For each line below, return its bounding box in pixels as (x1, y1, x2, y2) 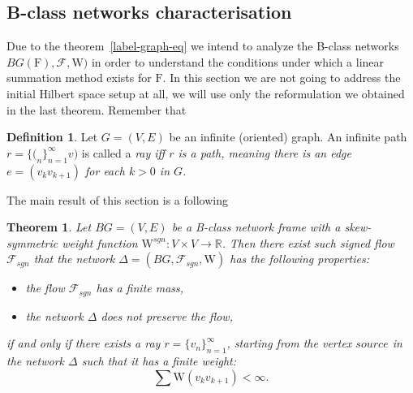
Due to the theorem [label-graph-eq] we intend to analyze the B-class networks (6, 37, 399, 54)
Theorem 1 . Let (6, 218, 92, 235)
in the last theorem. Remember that (6, 101, 187, 118)
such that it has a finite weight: (81, 352, 237, 369)
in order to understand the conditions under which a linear (91, 53, 385, 70)
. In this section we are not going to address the (162, 69, 401, 86)
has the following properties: (230, 250, 370, 267)
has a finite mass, (96, 279, 184, 296)
